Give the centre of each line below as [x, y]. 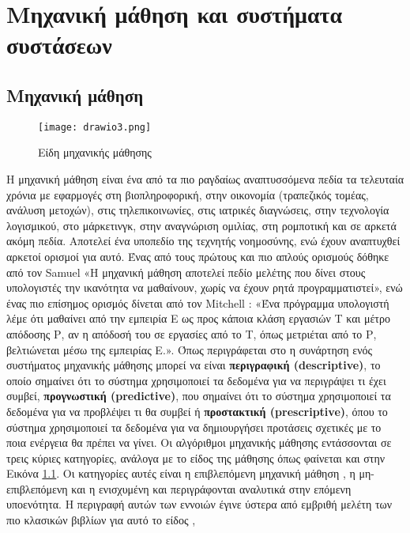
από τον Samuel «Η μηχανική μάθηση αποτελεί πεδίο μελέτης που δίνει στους [186, 272]
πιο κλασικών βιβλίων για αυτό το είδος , [101, 520]
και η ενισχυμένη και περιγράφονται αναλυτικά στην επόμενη [211, 488]
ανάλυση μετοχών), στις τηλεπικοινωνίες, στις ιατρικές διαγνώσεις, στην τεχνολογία [198, 210]
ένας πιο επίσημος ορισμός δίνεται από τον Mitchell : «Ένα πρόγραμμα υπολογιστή [198, 302]
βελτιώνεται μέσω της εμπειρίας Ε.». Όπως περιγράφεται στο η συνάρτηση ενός [190, 349]
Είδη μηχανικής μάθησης [95, 152]
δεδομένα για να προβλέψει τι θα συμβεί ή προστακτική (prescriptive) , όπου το [197, 411]
